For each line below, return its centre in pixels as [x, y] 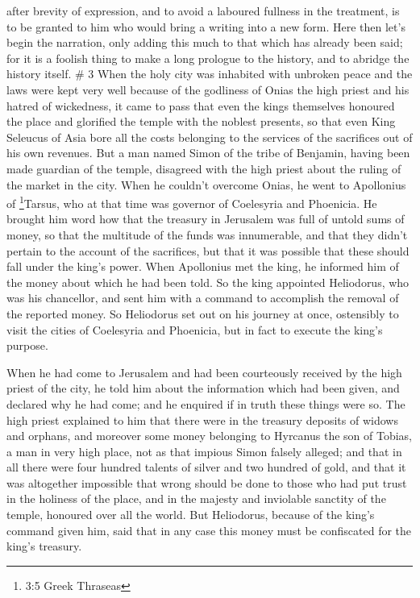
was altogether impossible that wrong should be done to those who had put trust [207, 482]
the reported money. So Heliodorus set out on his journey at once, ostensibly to [203, 313]
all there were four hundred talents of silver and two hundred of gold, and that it [206, 467]
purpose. [27, 345]
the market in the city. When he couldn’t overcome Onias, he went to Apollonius [206, 184]
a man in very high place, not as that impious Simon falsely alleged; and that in [204, 451]
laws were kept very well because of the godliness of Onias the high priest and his [208, 89]
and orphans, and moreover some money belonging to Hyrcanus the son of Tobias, [209, 436]
